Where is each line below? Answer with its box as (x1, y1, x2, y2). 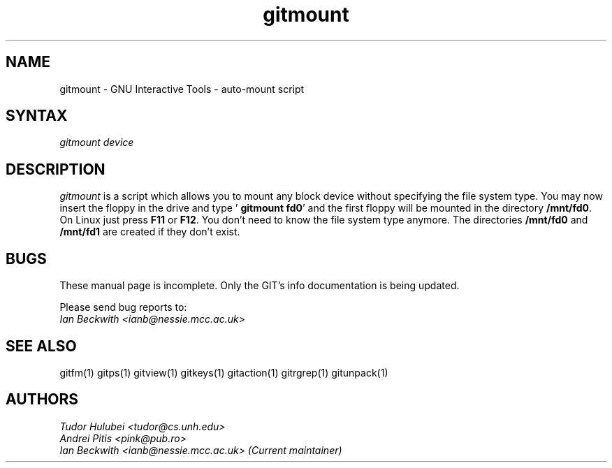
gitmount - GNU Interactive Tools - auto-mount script (59, 82, 305, 95)
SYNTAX (6, 107, 68, 125)
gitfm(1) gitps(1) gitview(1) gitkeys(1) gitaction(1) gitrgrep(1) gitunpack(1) (59, 366, 388, 379)
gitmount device (59, 136, 134, 149)
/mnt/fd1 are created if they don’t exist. (59, 226, 240, 238)
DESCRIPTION (6, 160, 105, 178)
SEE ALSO (6, 337, 77, 355)
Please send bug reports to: (59, 301, 187, 314)
